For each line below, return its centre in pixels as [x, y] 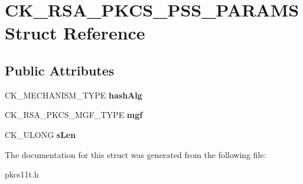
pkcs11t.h [22, 174]
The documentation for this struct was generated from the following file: [136, 154]
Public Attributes [60, 70]
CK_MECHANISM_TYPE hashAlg [74, 95]
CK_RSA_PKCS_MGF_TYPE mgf [74, 115]
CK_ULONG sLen [40, 134]
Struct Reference [75, 33]
